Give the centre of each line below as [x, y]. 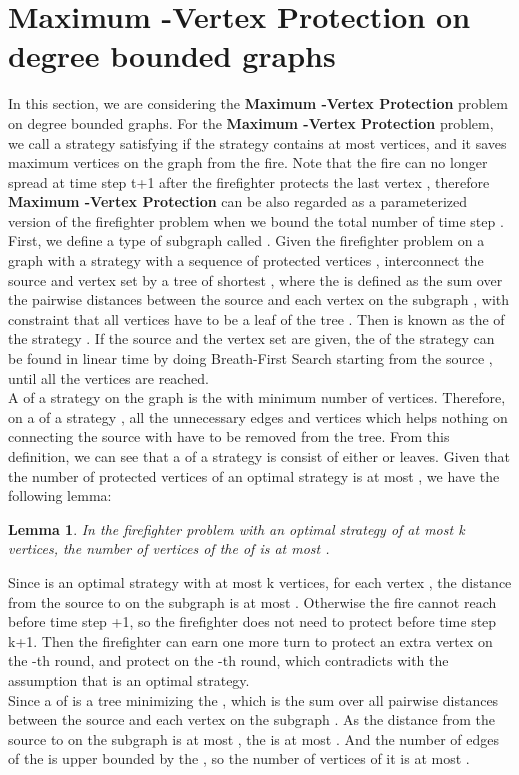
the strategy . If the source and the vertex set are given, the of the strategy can [251, 338]
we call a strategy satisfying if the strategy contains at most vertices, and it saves [257, 142]
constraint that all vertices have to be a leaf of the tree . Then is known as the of [256, 318]
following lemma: [60, 495]
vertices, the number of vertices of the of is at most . [169, 548]
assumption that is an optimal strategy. [129, 679]
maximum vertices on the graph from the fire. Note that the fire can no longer [248, 162]
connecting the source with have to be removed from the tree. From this [229, 436]
